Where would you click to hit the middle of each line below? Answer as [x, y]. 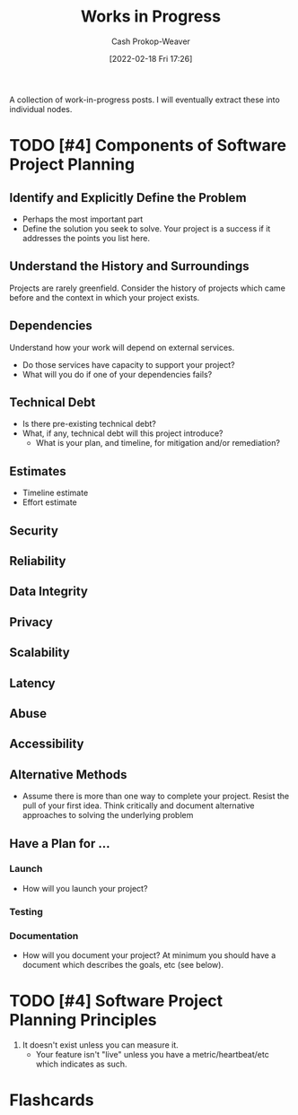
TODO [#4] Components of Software [148, 146]
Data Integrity [48, 592]
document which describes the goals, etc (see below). [123, 965]
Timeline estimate [55, 493]
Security [34, 531]
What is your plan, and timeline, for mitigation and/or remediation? [158, 443]
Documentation [44, 936]
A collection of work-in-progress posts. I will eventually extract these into [145, 100]
